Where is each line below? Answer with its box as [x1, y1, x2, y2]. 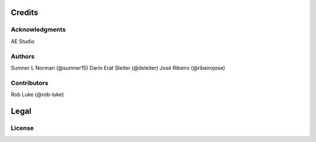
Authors [11, 52, 35, 61]
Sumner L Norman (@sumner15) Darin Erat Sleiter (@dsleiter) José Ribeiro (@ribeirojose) [11, 64, 225, 71]
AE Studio [11, 38, 35, 45]
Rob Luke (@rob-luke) [11, 91, 64, 98]
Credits [11, 8, 39, 17]
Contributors [11, 79, 49, 87]
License [11, 124, 35, 132]
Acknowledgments [11, 26, 66, 34]
